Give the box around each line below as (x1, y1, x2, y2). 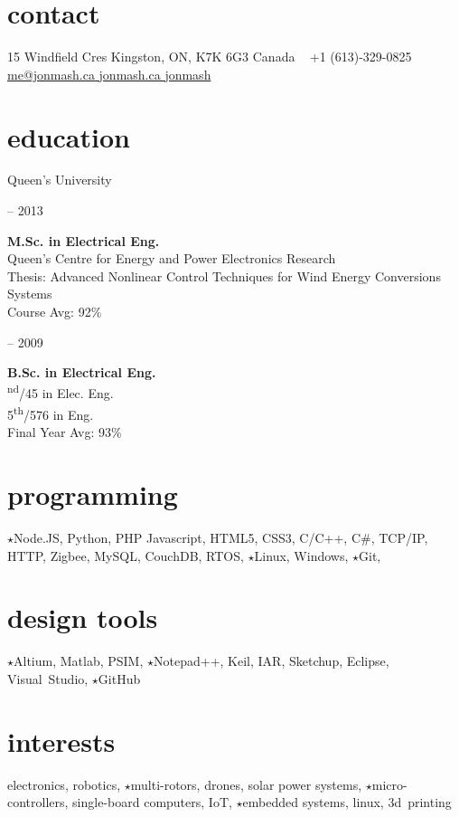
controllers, (7, 793, 69, 812)
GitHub (98, 669, 141, 688)
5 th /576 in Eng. (7, 403, 94, 423)
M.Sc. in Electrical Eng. (7, 231, 160, 250)
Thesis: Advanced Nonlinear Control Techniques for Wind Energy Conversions (7, 266, 441, 285)
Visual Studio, (7, 669, 89, 688)
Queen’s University (7, 170, 112, 189)
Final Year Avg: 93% (7, 423, 122, 442)
